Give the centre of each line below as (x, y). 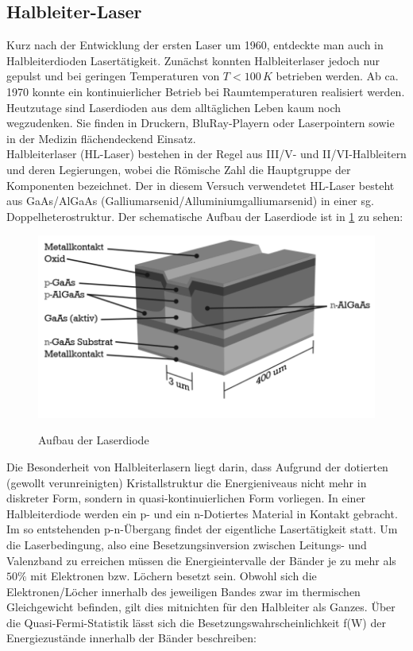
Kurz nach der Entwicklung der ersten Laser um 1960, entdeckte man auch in (195, 45)
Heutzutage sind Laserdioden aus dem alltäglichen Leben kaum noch (174, 107)
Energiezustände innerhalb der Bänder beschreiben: (131, 638)
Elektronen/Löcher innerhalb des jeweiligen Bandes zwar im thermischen (183, 591)
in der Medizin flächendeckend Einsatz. (101, 138)
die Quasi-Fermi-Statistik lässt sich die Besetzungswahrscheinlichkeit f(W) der (196, 622)
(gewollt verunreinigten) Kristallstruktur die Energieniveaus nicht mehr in (187, 482)
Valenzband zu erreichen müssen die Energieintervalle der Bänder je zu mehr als (201, 560)
